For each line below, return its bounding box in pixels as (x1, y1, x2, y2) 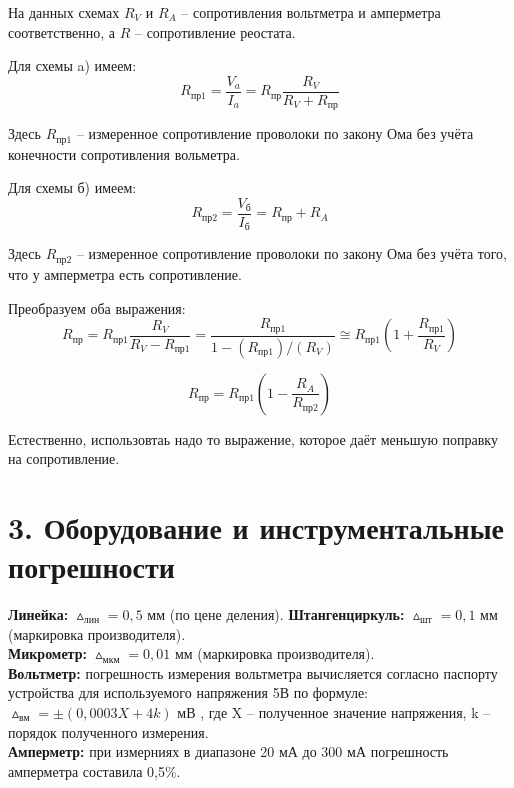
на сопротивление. (8, 448, 120, 469)
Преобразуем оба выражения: (8, 297, 186, 318)
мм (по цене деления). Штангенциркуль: (147, 604, 405, 625)
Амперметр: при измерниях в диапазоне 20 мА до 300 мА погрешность (8, 741, 449, 762)
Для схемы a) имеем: (8, 55, 137, 76)
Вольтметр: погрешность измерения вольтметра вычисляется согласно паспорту (8, 662, 498, 683)
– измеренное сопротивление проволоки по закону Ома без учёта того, (76, 243, 507, 264)
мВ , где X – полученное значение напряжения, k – (177, 702, 491, 722)
